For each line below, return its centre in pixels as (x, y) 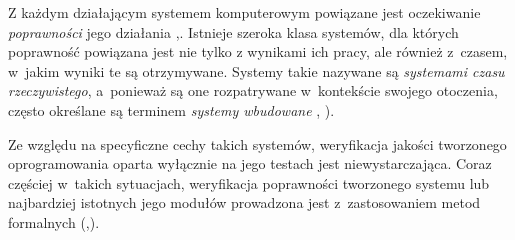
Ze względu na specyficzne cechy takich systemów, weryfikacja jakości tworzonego (257, 143)
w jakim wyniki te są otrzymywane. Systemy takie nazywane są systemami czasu (256, 70)
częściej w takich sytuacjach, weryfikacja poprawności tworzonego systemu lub (249, 182)
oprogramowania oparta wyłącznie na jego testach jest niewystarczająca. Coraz (250, 163)
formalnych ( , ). (54, 221)
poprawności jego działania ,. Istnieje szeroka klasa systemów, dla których (233, 31)
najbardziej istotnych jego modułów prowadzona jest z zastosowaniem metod (244, 202)
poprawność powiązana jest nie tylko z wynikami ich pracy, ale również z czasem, (258, 51)
